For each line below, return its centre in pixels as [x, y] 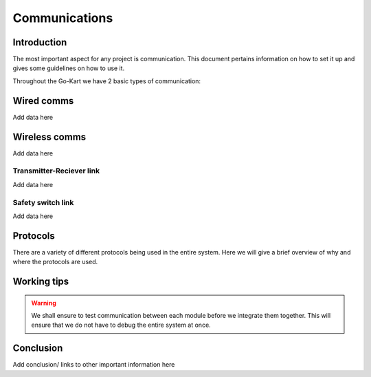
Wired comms [43, 101]
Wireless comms [49, 137]
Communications [63, 18]
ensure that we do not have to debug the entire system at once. [121, 325]
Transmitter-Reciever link [56, 171]
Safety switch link [43, 202]
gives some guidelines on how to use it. [69, 68]
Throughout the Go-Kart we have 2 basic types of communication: [107, 81]
